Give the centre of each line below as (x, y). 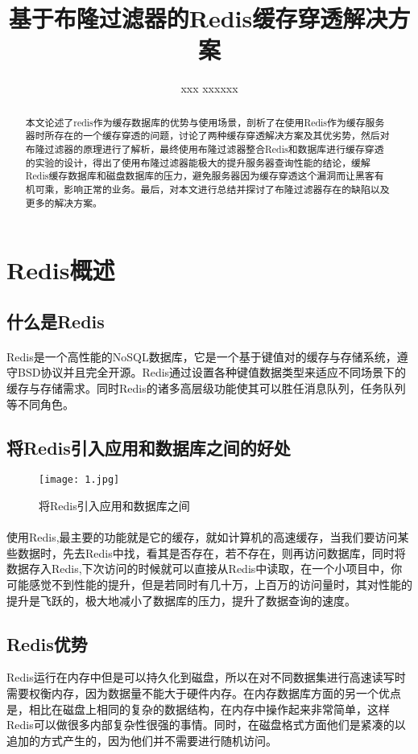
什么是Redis (56, 321)
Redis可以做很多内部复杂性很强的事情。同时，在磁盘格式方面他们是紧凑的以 (206, 725)
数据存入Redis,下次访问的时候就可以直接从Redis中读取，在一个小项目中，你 (205, 569)
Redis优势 (47, 643)
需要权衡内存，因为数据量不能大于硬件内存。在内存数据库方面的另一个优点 (204, 693)
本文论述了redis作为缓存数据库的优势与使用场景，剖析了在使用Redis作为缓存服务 (205, 122)
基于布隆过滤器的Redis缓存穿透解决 (198, 18)
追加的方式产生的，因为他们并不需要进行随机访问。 (142, 740)
